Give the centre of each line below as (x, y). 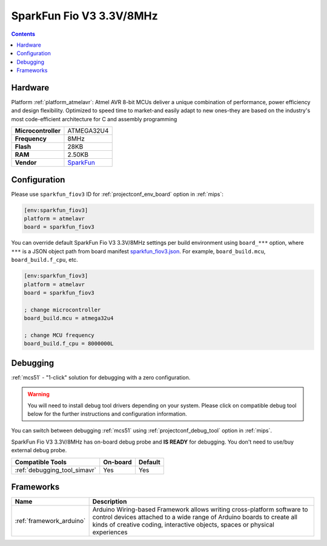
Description (110, 502)
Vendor (26, 162)
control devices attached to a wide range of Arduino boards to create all (195, 517)
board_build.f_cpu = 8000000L (69, 344)
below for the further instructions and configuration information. (107, 414)
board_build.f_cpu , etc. (45, 260)
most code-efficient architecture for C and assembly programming (94, 119)
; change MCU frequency (59, 335)
